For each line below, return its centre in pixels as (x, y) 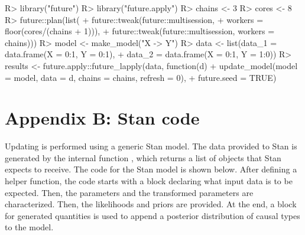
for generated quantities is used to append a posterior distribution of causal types (152, 215)
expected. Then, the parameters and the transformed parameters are (129, 192)
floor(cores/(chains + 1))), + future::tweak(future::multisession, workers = (140, 31)
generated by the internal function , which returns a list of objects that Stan (143, 157)
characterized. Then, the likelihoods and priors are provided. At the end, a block (151, 204)
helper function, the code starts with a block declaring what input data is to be (149, 181)
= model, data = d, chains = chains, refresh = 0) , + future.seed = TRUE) (141, 77)
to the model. (29, 227)
